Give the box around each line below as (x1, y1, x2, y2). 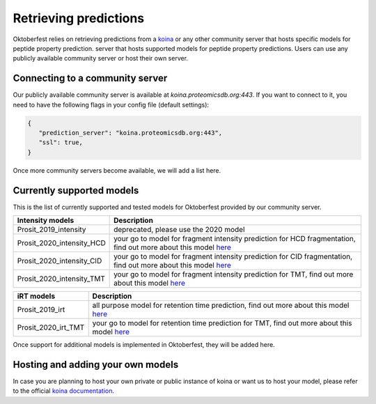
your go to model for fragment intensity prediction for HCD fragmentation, (113, 234, 357, 244)
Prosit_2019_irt (17, 305, 65, 315)
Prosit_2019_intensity (17, 225, 86, 235)
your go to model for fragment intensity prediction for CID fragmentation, (113, 251, 353, 261)
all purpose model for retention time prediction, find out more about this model (92, 300, 350, 310)
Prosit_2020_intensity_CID (17, 256, 102, 266)
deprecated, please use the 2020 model (113, 225, 245, 235)
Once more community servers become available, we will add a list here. (13, 166, 221, 174)
